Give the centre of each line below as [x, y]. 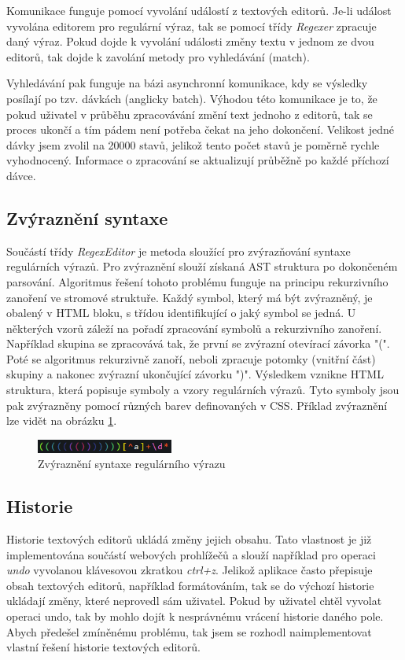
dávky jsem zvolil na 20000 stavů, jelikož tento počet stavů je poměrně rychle [193, 144]
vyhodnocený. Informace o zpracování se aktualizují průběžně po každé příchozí [198, 160]
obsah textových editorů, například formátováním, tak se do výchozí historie [190, 585]
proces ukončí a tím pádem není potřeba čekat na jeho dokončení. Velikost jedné [200, 129]
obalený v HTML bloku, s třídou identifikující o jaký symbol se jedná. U [181, 313]
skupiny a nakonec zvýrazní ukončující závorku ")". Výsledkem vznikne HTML [195, 374]
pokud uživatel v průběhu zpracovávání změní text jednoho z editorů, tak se [190, 114]
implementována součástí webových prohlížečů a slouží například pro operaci [191, 554]
